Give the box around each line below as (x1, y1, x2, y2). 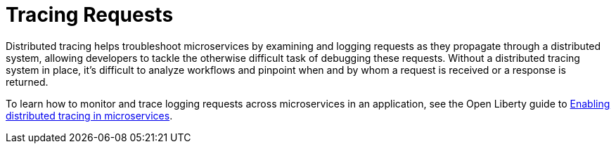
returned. (6, 75, 49, 88)
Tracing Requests (6, 3, 174, 27)
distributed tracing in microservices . (6, 109, 173, 122)
